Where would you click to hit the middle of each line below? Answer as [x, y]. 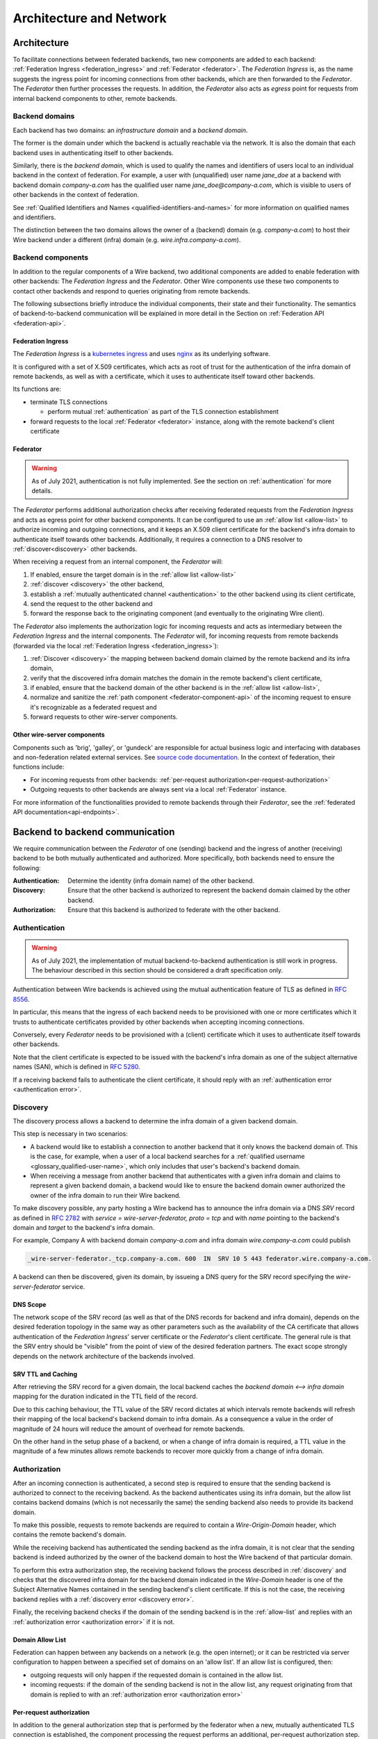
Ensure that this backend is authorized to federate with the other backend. [174, 910]
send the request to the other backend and [91, 603]
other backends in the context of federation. [76, 195]
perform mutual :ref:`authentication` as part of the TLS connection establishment [163, 412]
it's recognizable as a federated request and [93, 707]
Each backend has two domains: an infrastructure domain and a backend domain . [130, 130]
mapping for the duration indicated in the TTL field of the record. [105, 1396]
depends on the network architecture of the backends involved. [104, 1356]
